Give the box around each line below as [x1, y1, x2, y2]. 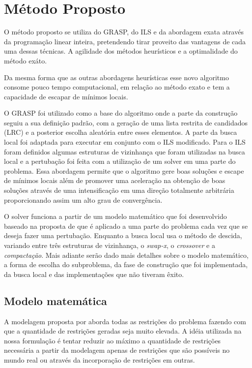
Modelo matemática [4, 293, 107, 308]
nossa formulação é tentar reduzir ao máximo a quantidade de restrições [4, 335, 221, 345]
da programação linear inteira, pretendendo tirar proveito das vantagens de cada [4, 36, 246, 46]
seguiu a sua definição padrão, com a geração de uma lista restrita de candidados [4, 117, 248, 127]
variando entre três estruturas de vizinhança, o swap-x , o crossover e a [4, 240, 215, 250]
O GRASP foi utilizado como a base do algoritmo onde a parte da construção [4, 108, 238, 118]
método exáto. [4, 55, 47, 65]
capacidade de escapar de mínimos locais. [4, 91, 128, 101]
